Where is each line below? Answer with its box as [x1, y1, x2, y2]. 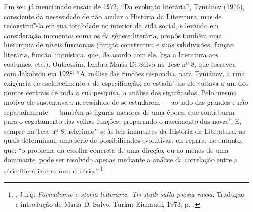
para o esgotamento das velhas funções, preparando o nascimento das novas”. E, [4, 116, 242, 126]
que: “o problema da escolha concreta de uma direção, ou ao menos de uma [4, 144, 229, 154]
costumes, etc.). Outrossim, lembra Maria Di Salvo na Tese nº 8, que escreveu [4, 58, 236, 69]
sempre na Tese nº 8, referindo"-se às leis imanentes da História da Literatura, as [4, 125, 245, 135]
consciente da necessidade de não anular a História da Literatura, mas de [4, 11, 222, 21]
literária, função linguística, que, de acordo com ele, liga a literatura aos [4, 49, 218, 59]
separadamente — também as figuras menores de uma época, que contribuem [4, 106, 235, 116]
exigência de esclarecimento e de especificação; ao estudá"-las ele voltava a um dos [4, 77, 249, 88]
